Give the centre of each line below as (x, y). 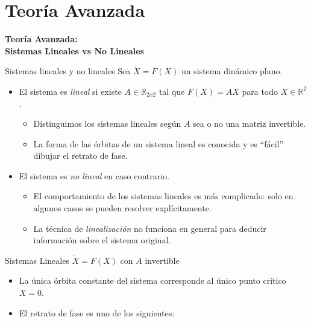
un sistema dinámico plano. (232, 71)
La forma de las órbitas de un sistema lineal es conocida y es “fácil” (159, 143)
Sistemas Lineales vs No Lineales (74, 50)
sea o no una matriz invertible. (250, 123)
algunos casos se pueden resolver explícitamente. (122, 208)
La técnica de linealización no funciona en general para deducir (150, 228)
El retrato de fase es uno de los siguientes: (97, 312)
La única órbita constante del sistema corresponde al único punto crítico (152, 280)
